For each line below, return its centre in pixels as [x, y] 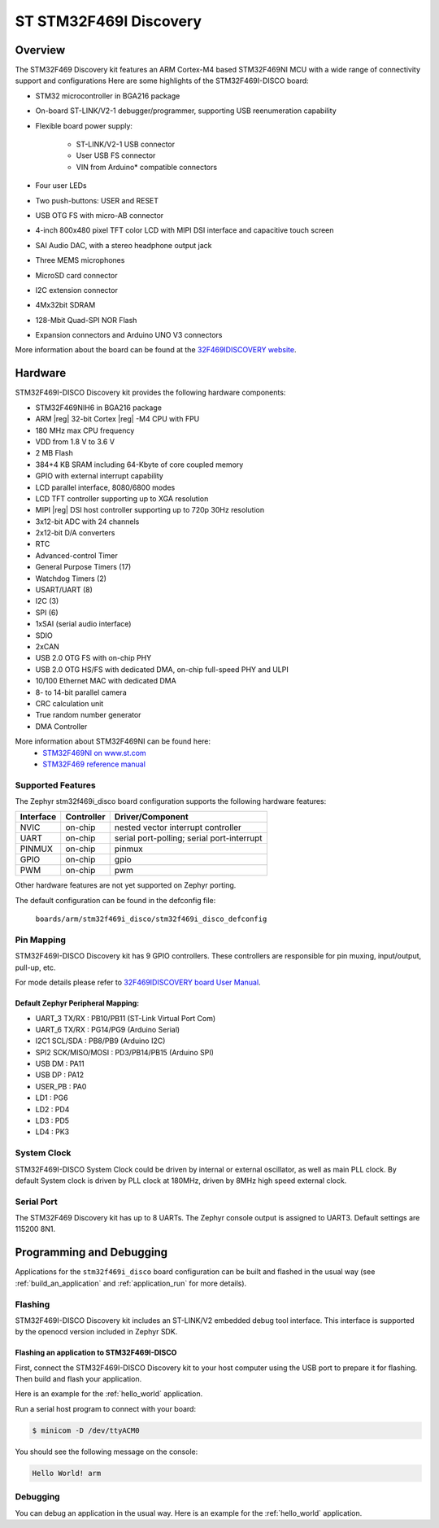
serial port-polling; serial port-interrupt [189, 838]
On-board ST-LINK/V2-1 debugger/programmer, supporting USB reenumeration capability [186, 111]
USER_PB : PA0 [61, 1086]
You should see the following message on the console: [106, 1452]
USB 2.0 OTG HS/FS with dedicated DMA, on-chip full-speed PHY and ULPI [162, 669]
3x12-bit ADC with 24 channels [87, 522]
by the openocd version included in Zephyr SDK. [96, 1332]
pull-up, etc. [35, 967]
